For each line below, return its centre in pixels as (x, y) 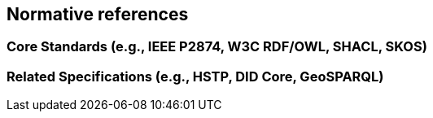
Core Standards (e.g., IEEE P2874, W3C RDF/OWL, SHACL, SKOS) (217, 47)
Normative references (98, 14)
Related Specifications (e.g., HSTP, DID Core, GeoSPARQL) (195, 76)
